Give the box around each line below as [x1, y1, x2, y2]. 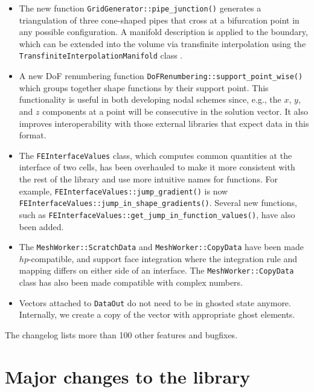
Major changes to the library [5, 364, 251, 388]
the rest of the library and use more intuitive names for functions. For [19, 172, 278, 185]
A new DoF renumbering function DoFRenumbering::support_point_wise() [19, 69, 303, 82]
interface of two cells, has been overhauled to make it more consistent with [19, 161, 295, 173]
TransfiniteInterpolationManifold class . [19, 49, 183, 62]
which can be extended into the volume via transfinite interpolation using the [19, 37, 306, 50]
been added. [19, 220, 64, 233]
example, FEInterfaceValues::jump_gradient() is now [19, 184, 228, 197]
